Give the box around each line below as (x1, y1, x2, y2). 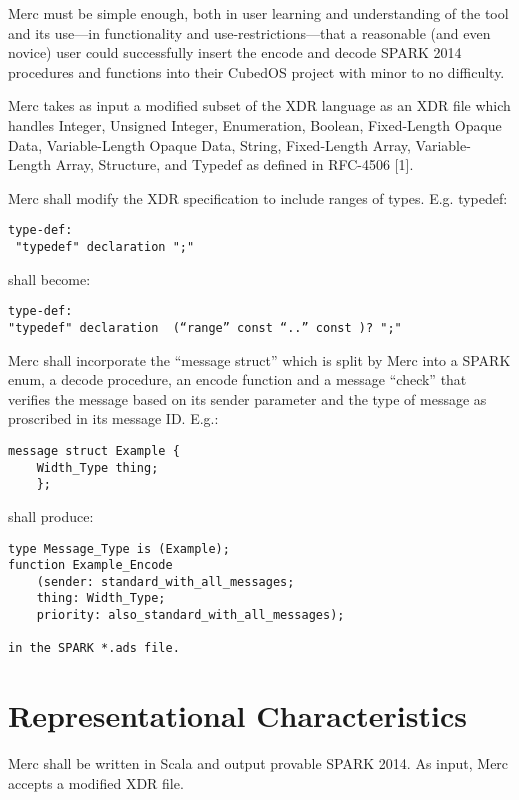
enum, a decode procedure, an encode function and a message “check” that (8, 369, 467, 390)
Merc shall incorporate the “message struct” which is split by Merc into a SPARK (8, 349, 511, 370)
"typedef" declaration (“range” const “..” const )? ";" (8, 320, 402, 335)
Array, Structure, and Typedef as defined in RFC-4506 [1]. (55, 154, 414, 175)
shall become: (8, 268, 91, 289)
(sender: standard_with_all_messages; (36, 574, 295, 589)
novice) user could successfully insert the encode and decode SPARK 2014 (8, 42, 462, 63)
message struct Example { (8, 443, 180, 458)
